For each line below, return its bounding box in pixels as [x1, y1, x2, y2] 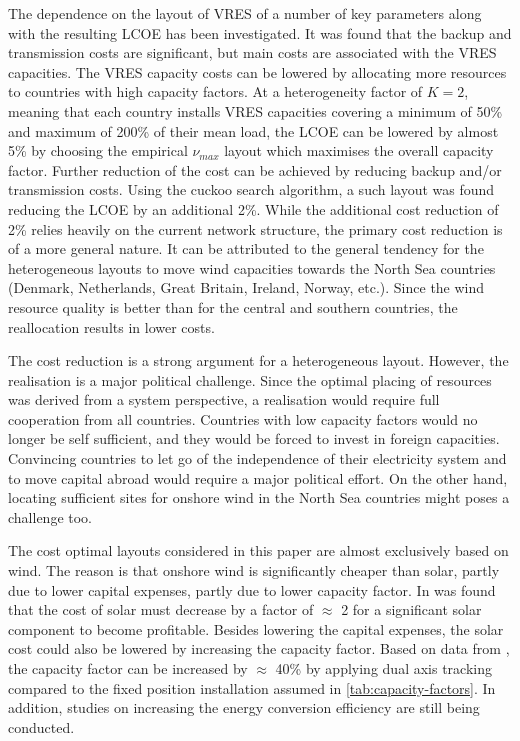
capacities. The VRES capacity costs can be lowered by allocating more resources [8, 61, 507, 82]
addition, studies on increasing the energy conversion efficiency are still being [8, 697, 480, 718]
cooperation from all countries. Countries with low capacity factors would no [8, 408, 478, 429]
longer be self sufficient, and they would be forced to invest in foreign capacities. [8, 428, 500, 449]
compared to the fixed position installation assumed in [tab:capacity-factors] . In [8, 677, 496, 698]
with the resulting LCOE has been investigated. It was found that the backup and [8, 22, 512, 43]
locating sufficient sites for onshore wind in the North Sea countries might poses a [8, 487, 510, 508]
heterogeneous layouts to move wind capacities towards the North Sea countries [8, 257, 496, 278]
